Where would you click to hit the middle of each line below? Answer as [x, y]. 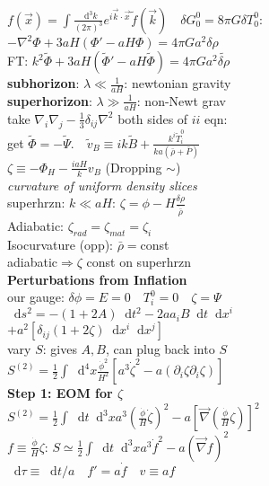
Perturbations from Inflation [97, 279]
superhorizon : [50, 100]
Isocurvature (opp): [61, 244]
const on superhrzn [139, 262]
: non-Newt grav [182, 100]
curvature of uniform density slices [102, 185]
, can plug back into [160, 349]
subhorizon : [43, 83]
